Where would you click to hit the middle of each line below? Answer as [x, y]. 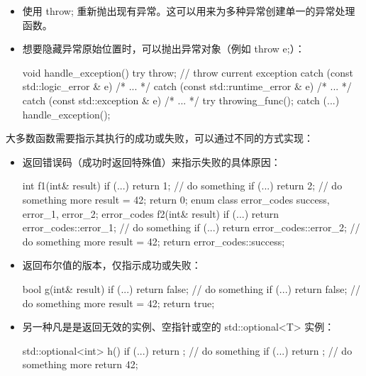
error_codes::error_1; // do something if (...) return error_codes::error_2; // [191, 227]
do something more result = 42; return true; [118, 303]
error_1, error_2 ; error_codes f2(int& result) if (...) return [150, 213]
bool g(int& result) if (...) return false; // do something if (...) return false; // [191, 288]
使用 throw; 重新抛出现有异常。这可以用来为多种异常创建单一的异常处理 [189, 11]
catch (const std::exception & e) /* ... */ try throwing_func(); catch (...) [181, 100]
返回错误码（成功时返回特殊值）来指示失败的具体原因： [151, 161]
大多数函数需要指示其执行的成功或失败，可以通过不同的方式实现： [160, 138]
